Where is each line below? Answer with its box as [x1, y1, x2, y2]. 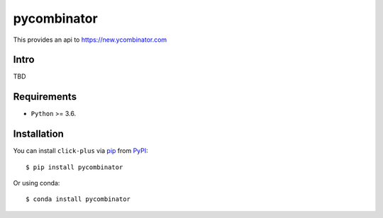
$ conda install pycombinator [26, 195, 131, 203]
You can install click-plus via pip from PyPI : [13, 147, 148, 155]
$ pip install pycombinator [26, 163, 123, 171]
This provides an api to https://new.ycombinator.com [13, 35, 167, 44]
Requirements [13, 91, 77, 103]
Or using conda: [13, 179, 60, 188]
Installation [13, 128, 64, 140]
